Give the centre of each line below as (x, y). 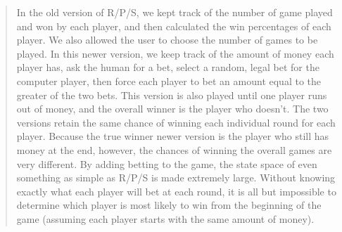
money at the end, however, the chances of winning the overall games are (174, 149)
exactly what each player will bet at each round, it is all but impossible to (176, 191)
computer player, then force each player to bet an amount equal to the (169, 80)
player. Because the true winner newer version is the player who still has (173, 136)
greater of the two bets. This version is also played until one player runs (172, 95)
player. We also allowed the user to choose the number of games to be (167, 40)
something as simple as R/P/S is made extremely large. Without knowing (176, 178)
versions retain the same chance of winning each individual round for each (176, 122)
